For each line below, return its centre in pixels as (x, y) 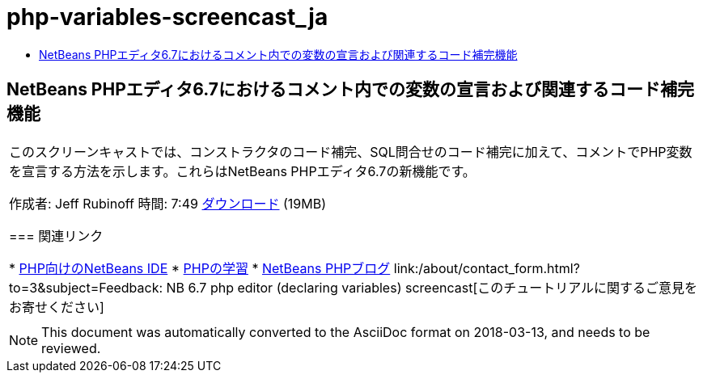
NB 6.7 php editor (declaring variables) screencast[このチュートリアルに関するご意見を (432, 287)
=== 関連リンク (56, 236)
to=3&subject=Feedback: (86, 287)
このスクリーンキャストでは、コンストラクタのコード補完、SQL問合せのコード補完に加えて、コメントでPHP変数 (351, 152)
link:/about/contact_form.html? (487, 268)
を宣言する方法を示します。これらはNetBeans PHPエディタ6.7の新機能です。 (242, 171)
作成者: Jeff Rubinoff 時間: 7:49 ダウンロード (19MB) (168, 203)
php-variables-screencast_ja (167, 17)
